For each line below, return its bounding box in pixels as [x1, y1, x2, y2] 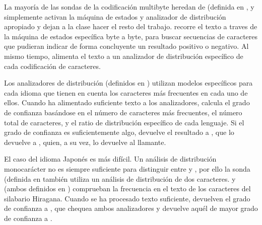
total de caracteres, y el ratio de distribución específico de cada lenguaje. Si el [4, 117, 244, 127]
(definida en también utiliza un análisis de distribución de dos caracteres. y [4, 173, 236, 184]
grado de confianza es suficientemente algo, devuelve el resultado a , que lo [4, 127, 234, 137]
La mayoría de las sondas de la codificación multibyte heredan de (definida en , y [4, 2, 254, 12]
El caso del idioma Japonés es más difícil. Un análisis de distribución [4, 154, 217, 164]
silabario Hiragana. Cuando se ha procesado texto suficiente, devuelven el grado [4, 193, 250, 203]
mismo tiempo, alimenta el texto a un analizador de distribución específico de [4, 50, 243, 61]
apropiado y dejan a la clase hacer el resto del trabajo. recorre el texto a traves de [4, 21, 257, 32]
